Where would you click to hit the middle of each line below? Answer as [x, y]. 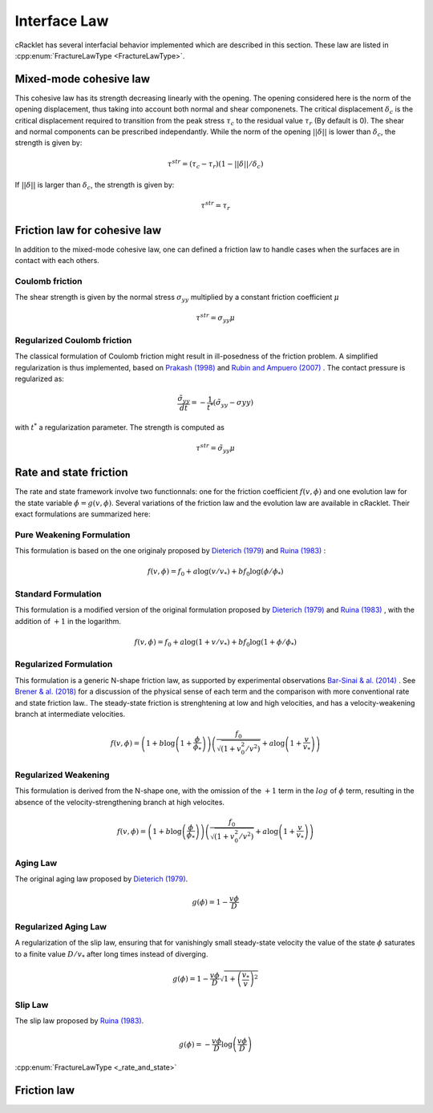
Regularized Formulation [64, 664]
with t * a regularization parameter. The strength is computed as [119, 427]
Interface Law [62, 21]
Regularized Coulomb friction [73, 340]
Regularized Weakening [62, 775]
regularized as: [39, 379]
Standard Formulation [58, 593]
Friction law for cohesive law [88, 230]
